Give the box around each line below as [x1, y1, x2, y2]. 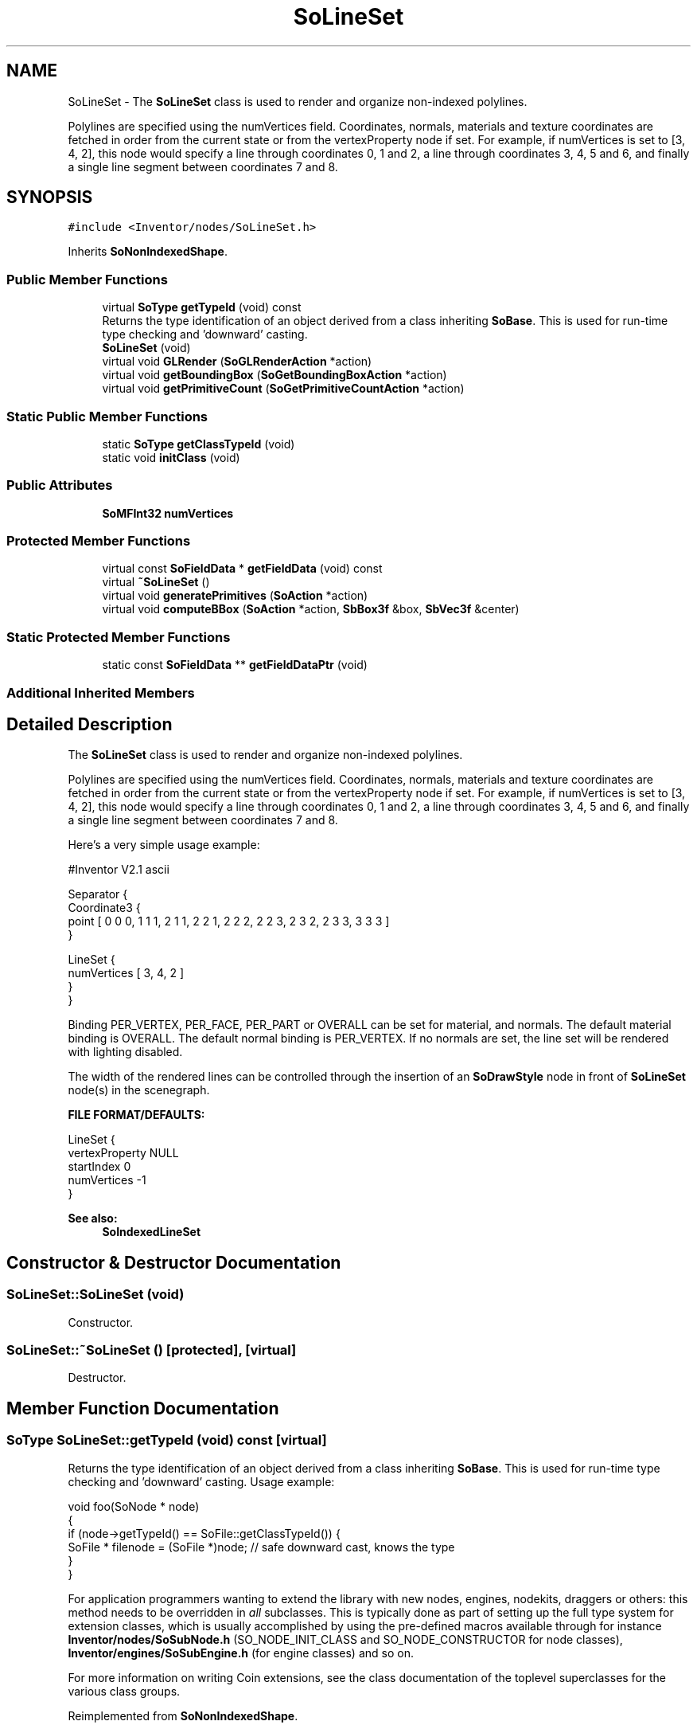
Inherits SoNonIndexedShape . [68, 244, 228, 259]
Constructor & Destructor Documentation [6, 1252, 341, 1273]
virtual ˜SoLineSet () [102, 575, 210, 589]
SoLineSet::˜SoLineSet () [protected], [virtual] [6, 1342, 297, 1358]
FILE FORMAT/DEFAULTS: [68, 1108, 205, 1122]
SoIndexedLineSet [102, 1225, 201, 1239]
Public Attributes [6, 477, 113, 494]
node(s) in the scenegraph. [68, 1083, 210, 1097]
